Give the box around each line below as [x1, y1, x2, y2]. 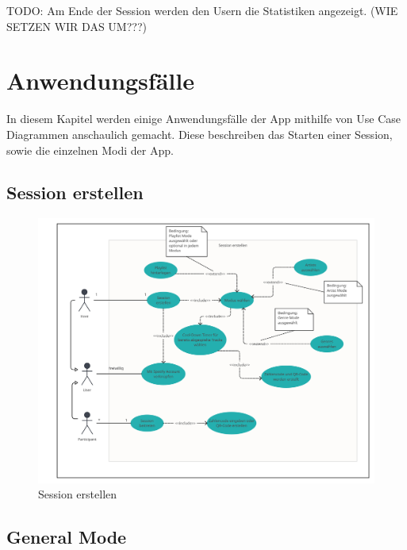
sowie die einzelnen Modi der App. [6, 141, 174, 158]
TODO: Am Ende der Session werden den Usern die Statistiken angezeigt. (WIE [6, 2, 398, 18]
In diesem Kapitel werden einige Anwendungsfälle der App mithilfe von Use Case [6, 110, 401, 127]
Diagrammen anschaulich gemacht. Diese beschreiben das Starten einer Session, [6, 125, 393, 142]
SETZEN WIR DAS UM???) [6, 17, 147, 34]
